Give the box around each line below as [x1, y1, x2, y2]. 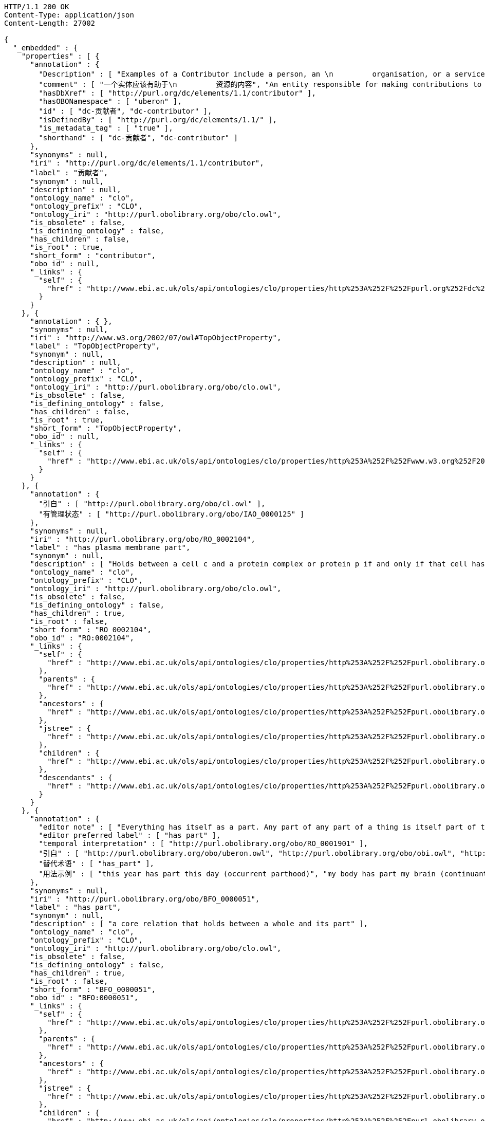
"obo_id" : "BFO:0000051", [30, 994, 139, 1002]
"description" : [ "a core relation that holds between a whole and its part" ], [30, 920, 368, 928]
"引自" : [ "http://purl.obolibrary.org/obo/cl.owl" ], [39, 500, 266, 508]
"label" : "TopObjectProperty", [30, 342, 160, 350]
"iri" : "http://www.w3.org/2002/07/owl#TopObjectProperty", [30, 334, 282, 342]
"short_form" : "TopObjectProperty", [30, 424, 182, 432]
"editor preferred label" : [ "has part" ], [39, 831, 221, 839]
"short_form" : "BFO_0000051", [30, 985, 156, 994]
